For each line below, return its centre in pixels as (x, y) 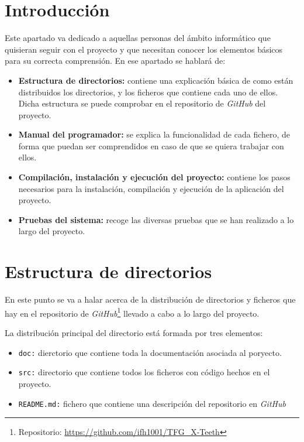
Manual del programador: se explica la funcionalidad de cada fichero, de (154, 134)
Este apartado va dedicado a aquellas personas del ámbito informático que (138, 38)
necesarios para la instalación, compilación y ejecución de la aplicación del (151, 188)
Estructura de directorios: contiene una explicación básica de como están (156, 80)
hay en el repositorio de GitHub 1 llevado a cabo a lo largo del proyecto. (132, 312)
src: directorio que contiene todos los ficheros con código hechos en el (144, 372)
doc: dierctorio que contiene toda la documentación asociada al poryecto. (150, 352)
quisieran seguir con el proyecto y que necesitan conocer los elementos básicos (144, 49)
